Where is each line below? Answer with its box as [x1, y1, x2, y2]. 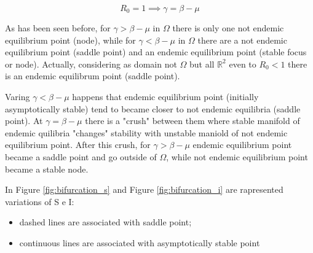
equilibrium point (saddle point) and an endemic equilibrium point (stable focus [5, 45, 307, 58]
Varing [5, 90, 30, 103]
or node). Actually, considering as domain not [5, 57, 177, 70]
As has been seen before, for [5, 21, 111, 34]
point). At [5, 114, 43, 127]
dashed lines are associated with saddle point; [19, 216, 192, 228]
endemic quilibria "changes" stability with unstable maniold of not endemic [5, 126, 288, 139]
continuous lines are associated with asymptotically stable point [19, 236, 260, 249]
